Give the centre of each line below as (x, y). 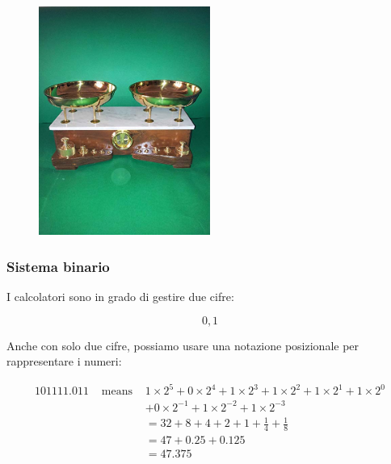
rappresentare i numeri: (64, 361)
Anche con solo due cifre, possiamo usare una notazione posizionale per (183, 345)
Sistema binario (58, 266)
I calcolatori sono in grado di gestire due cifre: (120, 296)
